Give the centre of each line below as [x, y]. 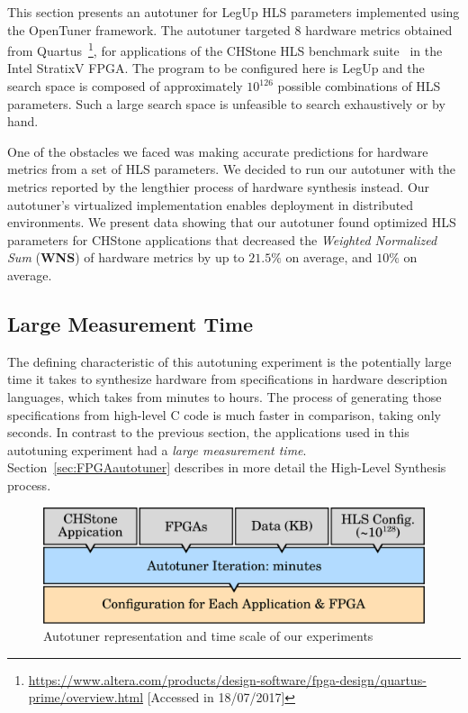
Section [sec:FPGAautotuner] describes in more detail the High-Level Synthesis [227, 467]
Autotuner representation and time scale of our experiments [208, 636]
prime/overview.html [86, 697]
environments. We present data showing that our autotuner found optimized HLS [232, 222]
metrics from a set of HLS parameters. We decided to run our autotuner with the [232, 169]
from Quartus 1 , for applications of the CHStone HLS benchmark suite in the [225, 49]
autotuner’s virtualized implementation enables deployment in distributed [211, 204]
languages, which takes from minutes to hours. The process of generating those [225, 396]
